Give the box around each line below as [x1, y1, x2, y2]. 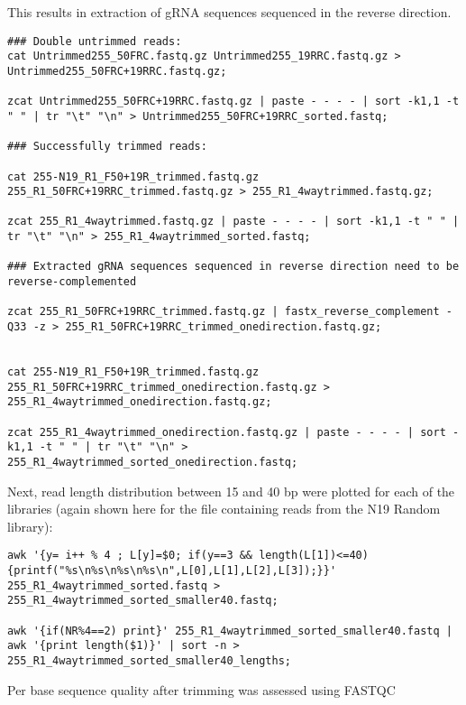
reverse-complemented [7, 275, 137, 289]
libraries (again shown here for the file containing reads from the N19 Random [7, 499, 441, 518]
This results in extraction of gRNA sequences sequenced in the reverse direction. [7, 3, 452, 21]
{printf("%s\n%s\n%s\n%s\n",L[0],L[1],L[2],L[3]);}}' [7, 564, 337, 578]
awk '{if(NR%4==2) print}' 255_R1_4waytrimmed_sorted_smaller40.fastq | [7, 624, 452, 637]
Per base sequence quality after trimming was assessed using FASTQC [7, 680, 396, 699]
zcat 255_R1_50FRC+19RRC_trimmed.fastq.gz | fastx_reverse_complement [7, 305, 440, 319]
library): [7, 516, 53, 535]
